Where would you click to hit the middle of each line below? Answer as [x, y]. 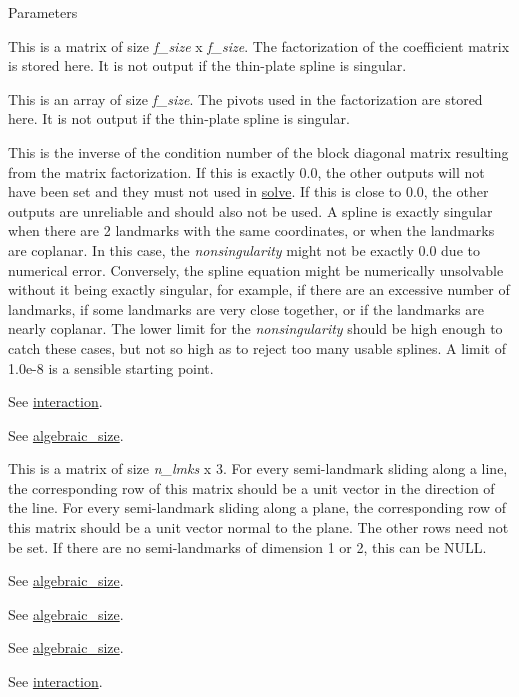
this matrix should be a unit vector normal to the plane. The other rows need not [258, 527]
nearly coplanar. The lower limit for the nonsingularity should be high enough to [255, 328]
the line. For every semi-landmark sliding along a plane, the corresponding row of [257, 507]
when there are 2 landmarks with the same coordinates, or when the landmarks [251, 230]
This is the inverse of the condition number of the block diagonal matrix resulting [258, 151]
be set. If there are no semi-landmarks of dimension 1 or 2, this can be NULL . [247, 546]
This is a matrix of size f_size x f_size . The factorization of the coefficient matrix [259, 45]
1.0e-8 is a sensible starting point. [111, 367]
